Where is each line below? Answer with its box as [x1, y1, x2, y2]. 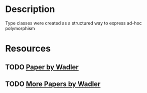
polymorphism [5, 25, 35, 31]
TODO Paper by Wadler [5, 62, 79, 71]
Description [5, 3, 55, 15]
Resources [5, 43, 51, 54]
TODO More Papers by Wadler [5, 79, 101, 88]
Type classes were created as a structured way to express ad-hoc [5, 20, 142, 26]
